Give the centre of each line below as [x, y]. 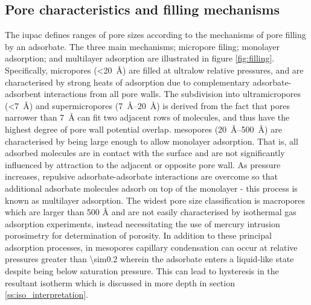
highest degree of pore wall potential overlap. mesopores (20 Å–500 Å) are [143, 129]
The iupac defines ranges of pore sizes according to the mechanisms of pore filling [155, 35]
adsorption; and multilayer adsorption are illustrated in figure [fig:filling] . [140, 58]
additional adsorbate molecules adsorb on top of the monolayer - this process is [151, 188]
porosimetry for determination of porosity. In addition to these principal [138, 235]
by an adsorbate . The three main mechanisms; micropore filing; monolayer [143, 46]
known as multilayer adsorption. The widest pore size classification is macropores [155, 200]
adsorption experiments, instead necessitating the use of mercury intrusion [143, 223]
